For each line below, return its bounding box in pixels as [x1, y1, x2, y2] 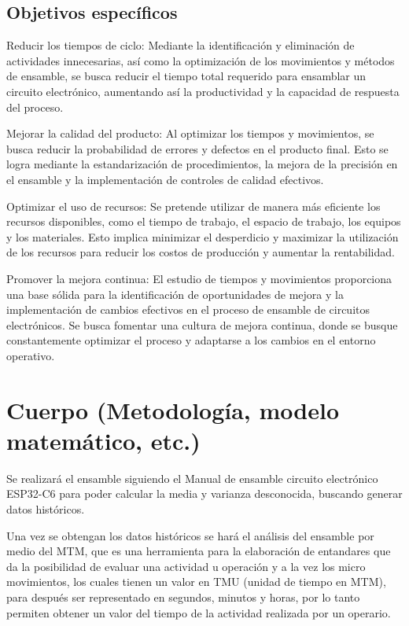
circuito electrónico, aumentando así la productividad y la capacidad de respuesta [6, 83, 400, 99]
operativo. [6, 347, 55, 363]
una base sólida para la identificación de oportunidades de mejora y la [6, 285, 344, 302]
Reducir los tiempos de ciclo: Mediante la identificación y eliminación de [6, 37, 355, 53]
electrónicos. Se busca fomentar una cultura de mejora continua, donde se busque [6, 316, 398, 333]
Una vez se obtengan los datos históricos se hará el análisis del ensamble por [6, 527, 374, 543]
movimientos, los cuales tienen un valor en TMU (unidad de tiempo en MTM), [6, 573, 386, 590]
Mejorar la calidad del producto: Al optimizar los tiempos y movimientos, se [6, 125, 374, 142]
